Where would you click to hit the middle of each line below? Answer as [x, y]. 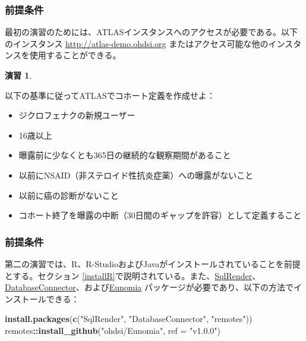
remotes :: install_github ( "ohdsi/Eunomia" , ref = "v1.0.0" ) [113, 330]
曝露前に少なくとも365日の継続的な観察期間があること [125, 155]
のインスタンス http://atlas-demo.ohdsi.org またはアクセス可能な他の [137, 43]
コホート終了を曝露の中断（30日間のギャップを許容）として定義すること [160, 215]
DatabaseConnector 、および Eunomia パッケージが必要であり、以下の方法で [149, 287]
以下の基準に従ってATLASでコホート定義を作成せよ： [110, 95]
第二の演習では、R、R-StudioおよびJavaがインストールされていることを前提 [153, 263]
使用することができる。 [75, 55]
